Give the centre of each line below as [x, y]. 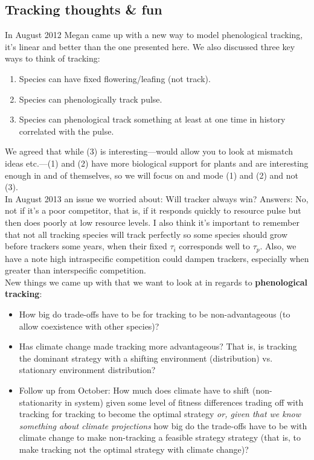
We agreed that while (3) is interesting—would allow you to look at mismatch [149, 151]
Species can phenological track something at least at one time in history [152, 119]
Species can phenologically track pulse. [91, 99]
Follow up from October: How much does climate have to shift [134, 390]
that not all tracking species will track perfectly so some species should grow [146, 234]
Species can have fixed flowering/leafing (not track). [115, 78]
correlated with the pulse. [66, 131]
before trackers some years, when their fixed [86, 246]
